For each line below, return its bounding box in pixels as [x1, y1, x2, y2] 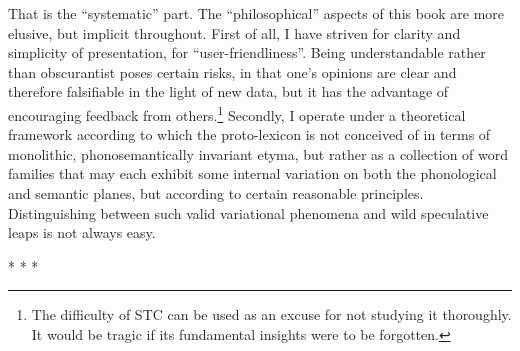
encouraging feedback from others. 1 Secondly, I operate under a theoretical [8, 101, 466, 125]
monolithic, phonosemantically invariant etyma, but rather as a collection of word [8, 143, 509, 164]
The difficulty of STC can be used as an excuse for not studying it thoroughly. [31, 304, 512, 325]
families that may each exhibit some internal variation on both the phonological [8, 163, 497, 184]
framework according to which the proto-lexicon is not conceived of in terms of [8, 124, 491, 145]
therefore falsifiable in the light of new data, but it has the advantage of [8, 81, 449, 102]
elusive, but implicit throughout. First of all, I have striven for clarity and [8, 22, 461, 43]
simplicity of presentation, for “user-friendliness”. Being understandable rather [8, 42, 486, 63]
